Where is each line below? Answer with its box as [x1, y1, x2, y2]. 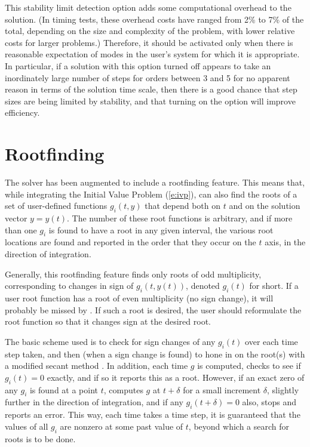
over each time [245, 335, 298, 347]
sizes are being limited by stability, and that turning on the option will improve [5, 94, 296, 107]
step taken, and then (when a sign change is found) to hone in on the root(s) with [5, 347, 305, 360]
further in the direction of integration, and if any [5, 396, 183, 408]
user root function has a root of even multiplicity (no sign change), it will [5, 292, 274, 304]
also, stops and [242, 396, 297, 408]
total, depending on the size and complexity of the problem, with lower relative [5, 24, 295, 37]
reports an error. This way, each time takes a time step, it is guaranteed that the [5, 408, 300, 421]
